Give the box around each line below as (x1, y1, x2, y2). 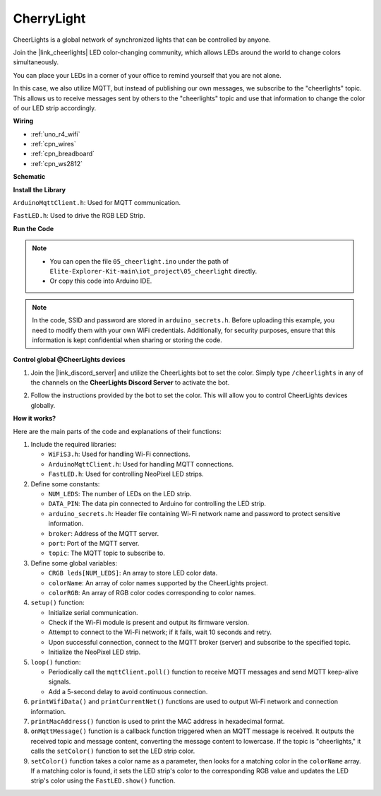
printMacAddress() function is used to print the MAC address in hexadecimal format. (30, 717, 285, 725)
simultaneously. (13, 58, 59, 66)
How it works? (13, 414, 56, 423)
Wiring (13, 117, 34, 125)
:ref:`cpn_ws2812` (30, 159, 83, 168)
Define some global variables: (30, 558, 118, 567)
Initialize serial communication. (48, 608, 138, 616)
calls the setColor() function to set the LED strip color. (30, 747, 195, 756)
